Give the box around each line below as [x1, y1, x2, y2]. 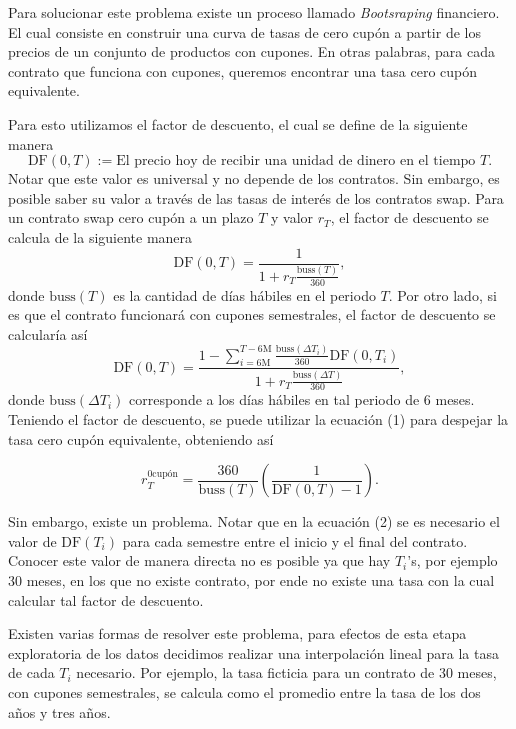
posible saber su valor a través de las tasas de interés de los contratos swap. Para [8, 187, 504, 208]
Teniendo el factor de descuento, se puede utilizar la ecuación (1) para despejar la [8, 409, 509, 430]
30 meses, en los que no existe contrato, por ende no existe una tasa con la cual [8, 570, 495, 591]
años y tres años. [8, 701, 111, 722]
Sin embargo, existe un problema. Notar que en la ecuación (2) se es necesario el [8, 511, 500, 532]
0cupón [147, 469, 178, 480]
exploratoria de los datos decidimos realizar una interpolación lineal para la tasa [8, 642, 499, 663]
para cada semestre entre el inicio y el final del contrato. [122, 530, 468, 551]
